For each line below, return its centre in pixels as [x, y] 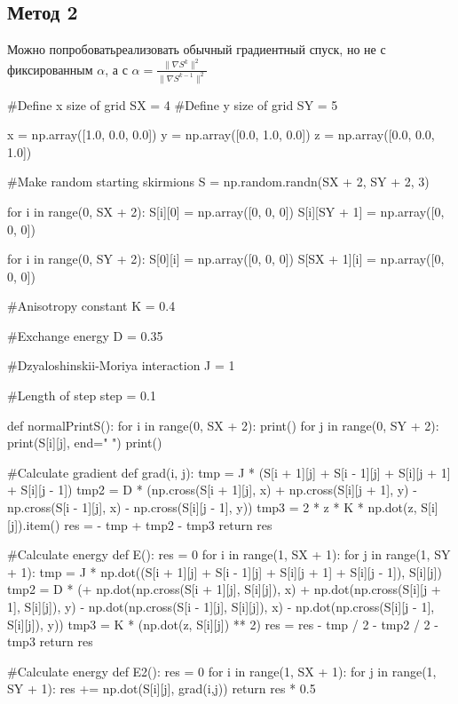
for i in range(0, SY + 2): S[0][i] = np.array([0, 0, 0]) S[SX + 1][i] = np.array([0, [226, 259]
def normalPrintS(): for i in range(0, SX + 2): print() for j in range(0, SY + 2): [223, 425]
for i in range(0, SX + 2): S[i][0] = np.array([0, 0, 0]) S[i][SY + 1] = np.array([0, [226, 211]
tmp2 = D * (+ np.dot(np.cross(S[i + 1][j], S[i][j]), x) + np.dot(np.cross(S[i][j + [224, 589]
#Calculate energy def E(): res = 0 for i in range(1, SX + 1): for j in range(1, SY [229, 554]
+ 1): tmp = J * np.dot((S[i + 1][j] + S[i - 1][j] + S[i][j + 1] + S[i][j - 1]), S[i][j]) [225, 571]
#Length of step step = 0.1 [82, 396]
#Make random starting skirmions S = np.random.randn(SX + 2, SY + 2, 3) [218, 182]
